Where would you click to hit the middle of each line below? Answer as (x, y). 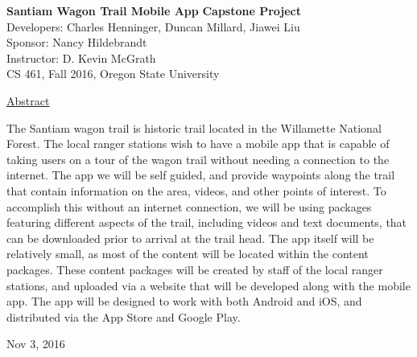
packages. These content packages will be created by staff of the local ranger (195, 269)
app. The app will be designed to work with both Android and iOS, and (184, 301)
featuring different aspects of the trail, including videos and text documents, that (207, 222)
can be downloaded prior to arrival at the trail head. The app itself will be (190, 238)
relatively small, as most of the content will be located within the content (188, 254)
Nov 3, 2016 (36, 344)
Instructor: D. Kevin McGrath (81, 57)
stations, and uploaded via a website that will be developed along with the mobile (208, 285)
